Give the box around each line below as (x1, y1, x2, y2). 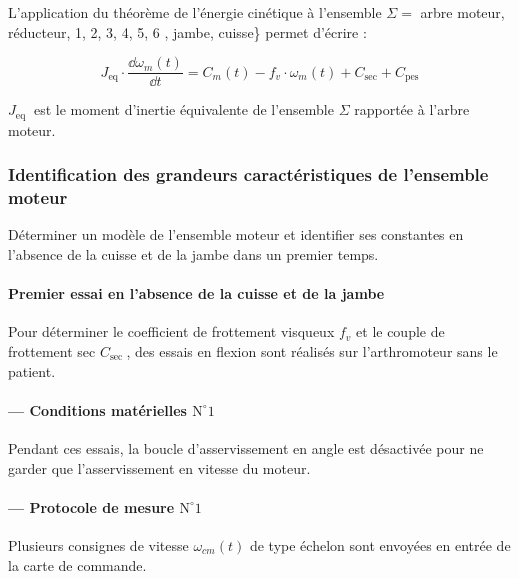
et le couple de (356, 321, 445, 342)
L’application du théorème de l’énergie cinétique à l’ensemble (8, 2, 382, 22)
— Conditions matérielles (8, 399, 187, 420)
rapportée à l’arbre (354, 99, 470, 120)
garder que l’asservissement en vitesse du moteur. (8, 457, 311, 478)
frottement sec (8, 341, 96, 362)
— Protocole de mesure (8, 496, 175, 517)
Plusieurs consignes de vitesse (8, 534, 189, 555)
